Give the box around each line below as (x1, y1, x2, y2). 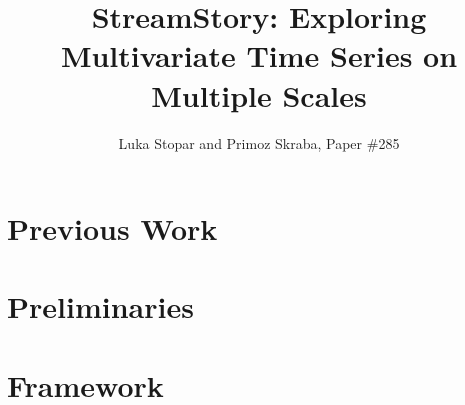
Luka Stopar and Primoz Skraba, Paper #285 (118, 132, 400, 153)
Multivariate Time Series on (60, 35, 458, 76)
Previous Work (7, 208, 218, 249)
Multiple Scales (151, 74, 367, 115)
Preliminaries (7, 286, 194, 327)
